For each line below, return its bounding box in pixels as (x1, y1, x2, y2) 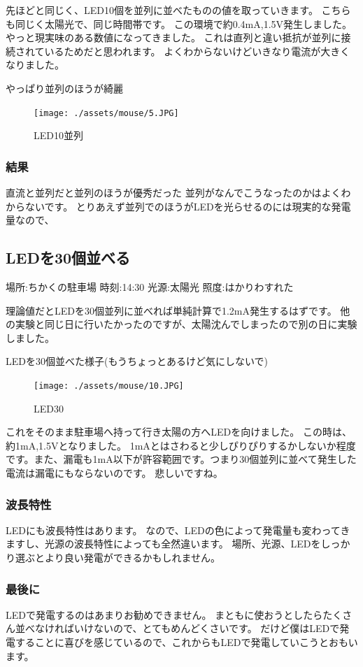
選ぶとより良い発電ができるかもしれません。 (15, 550, 221, 565)
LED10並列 (34, 128, 83, 143)
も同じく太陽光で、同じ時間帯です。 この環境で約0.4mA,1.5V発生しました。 (6, 16, 353, 31)
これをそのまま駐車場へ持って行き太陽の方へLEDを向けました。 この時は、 (6, 424, 352, 439)
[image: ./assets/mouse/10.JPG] (34, 380, 184, 391)
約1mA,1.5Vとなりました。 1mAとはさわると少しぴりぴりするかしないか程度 (6, 438, 356, 452)
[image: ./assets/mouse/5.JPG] (34, 108, 179, 118)
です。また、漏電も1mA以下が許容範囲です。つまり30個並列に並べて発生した (6, 452, 357, 466)
